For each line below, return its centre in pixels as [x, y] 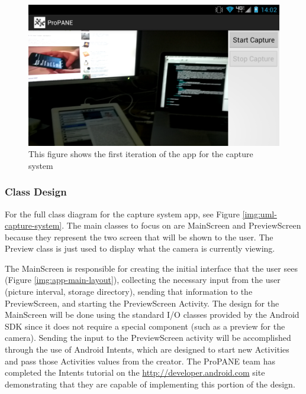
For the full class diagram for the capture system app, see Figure [122, 214]
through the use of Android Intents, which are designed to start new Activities [147, 349]
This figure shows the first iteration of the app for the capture [141, 154]
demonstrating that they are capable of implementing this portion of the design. [150, 384]
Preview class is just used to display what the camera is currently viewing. [140, 248]
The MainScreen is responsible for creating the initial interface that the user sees [151, 268]
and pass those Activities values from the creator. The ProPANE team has [140, 361]
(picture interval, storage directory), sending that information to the [129, 292]
